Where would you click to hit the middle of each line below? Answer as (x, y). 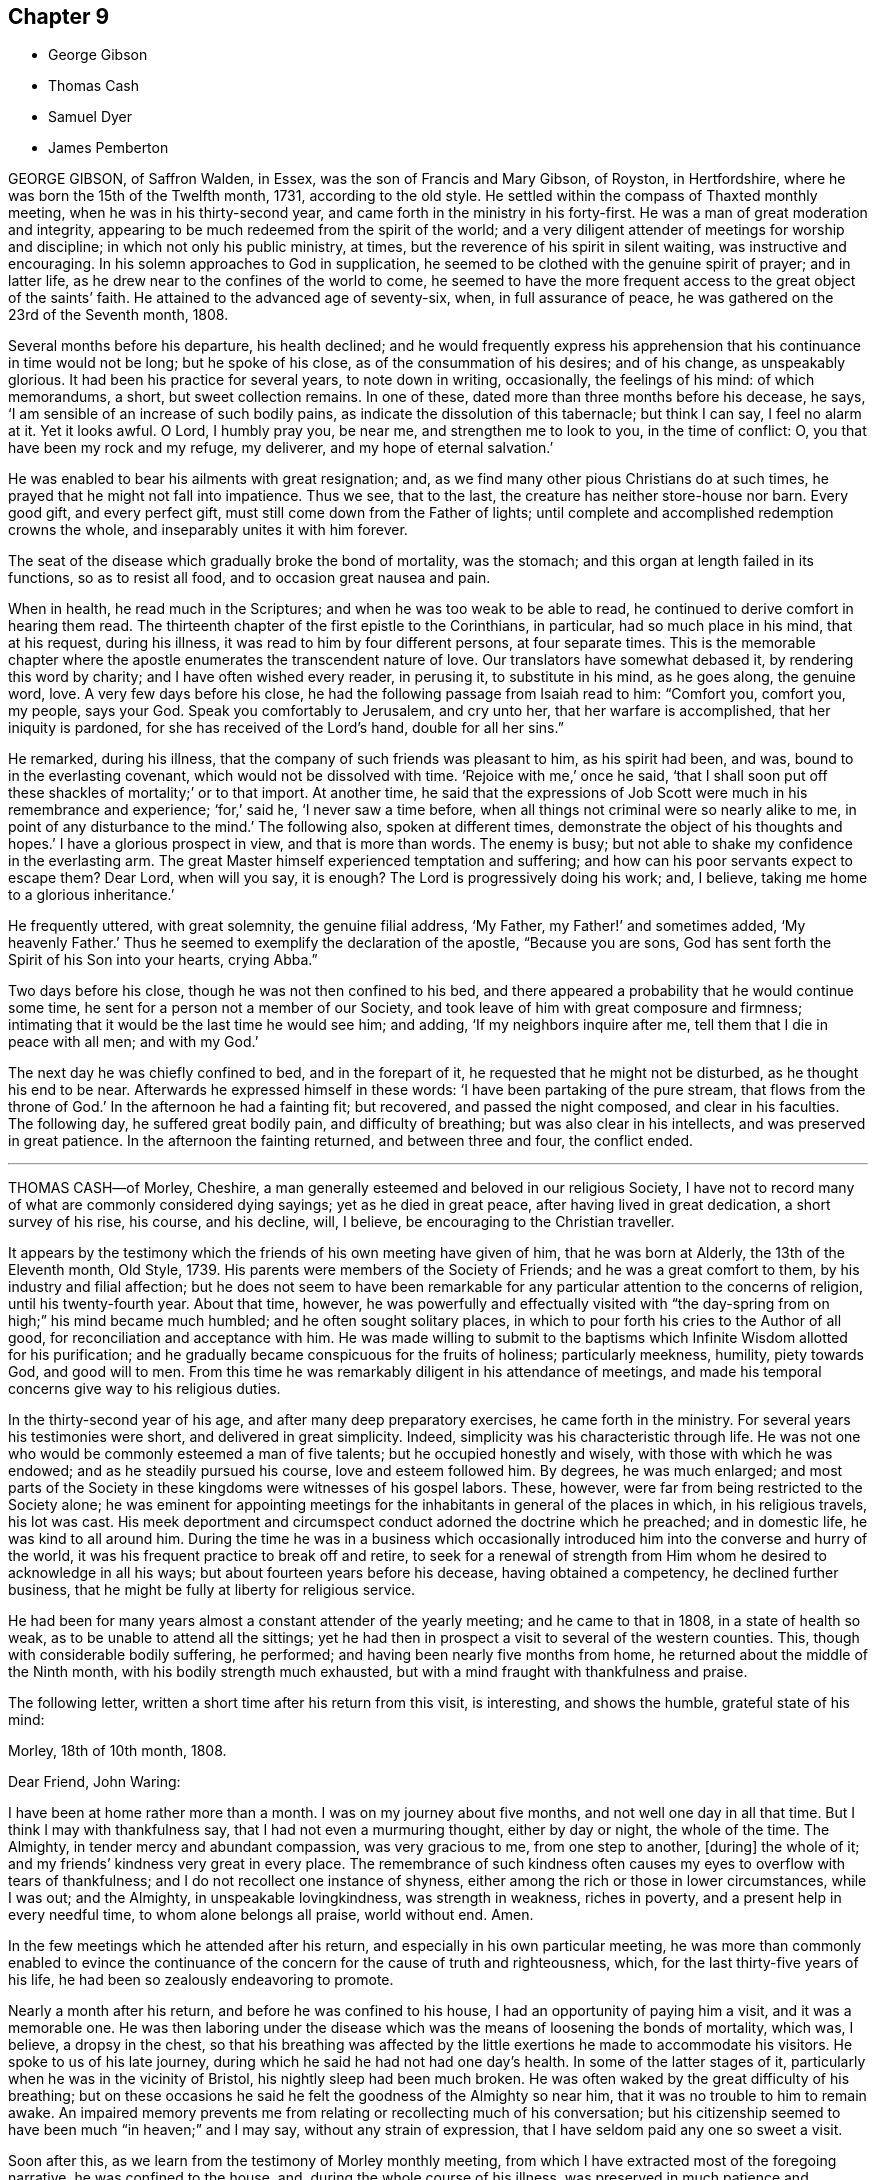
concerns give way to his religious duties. (144, 1389)
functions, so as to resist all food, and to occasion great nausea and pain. (249, 578)
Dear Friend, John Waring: (94, 1782)
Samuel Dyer (90, 117)
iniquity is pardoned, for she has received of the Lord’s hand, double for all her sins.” (286, 728)
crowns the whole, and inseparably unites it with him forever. (208, 530)
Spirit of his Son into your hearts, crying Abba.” (163, 960)
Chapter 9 (59, 16)
